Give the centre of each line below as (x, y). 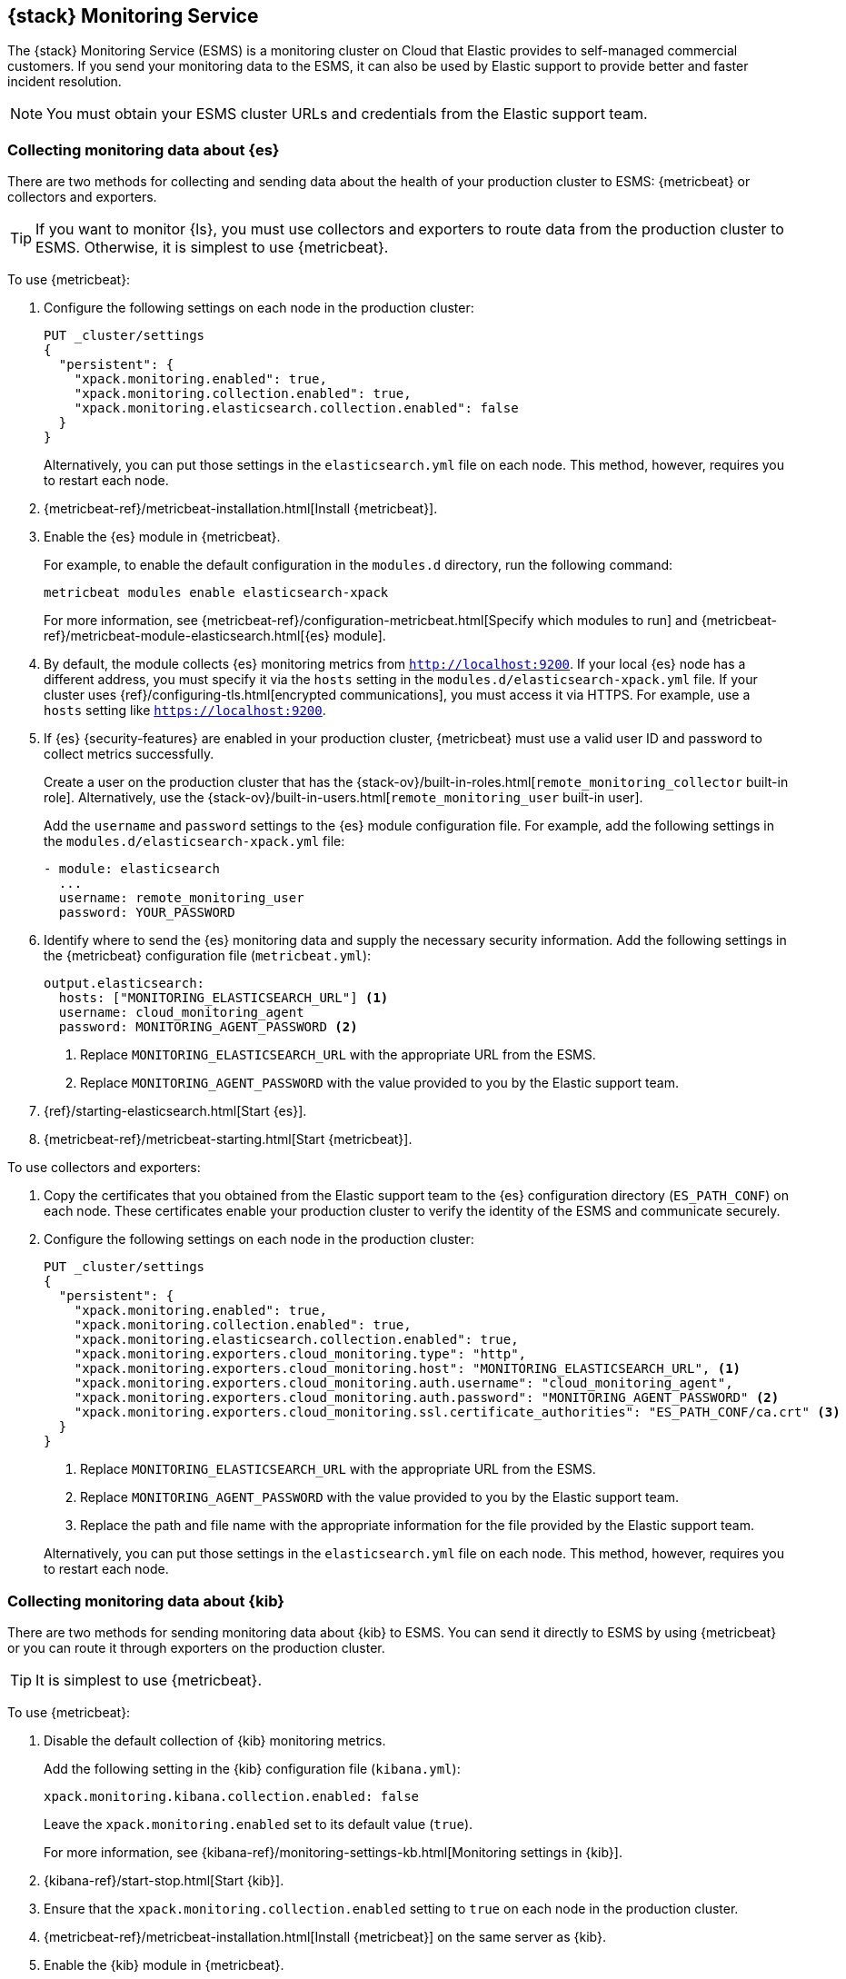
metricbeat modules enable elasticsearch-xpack (216, 593)
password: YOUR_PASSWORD (147, 913)
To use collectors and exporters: (104, 1168)
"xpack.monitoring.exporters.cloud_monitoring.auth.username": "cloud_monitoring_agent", (403, 1383)
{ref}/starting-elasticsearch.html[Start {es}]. (175, 1111)
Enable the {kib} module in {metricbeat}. (164, 1964)
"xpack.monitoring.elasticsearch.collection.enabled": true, (296, 1340)
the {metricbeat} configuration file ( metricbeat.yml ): (208, 956)
